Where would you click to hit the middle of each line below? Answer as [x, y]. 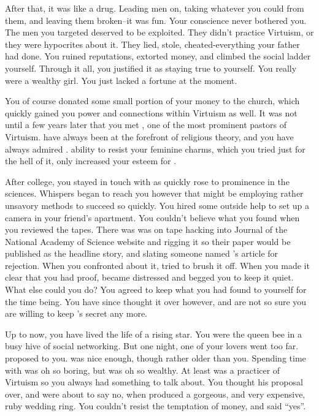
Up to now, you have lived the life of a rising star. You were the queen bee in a [154, 334]
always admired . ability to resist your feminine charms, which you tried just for [155, 149]
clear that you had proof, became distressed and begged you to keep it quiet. [149, 277]
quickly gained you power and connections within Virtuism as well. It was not [151, 112]
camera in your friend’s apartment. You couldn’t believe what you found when [152, 217]
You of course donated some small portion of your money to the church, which [152, 101]
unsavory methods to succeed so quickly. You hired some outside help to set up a [157, 205]
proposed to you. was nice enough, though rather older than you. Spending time [156, 358]
